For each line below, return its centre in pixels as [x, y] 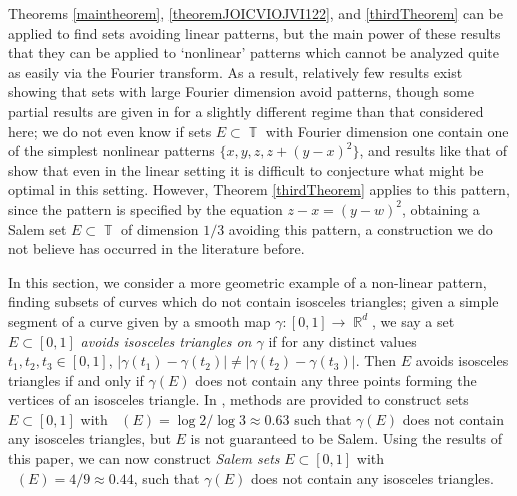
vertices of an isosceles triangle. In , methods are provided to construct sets [238, 399]
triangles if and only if [76, 379]
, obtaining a [440, 208]
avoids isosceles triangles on [166, 340]
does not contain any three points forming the [336, 379]
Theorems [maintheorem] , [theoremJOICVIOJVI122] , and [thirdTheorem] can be [255, 13]
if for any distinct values [342, 340]
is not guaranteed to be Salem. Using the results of [346, 438]
